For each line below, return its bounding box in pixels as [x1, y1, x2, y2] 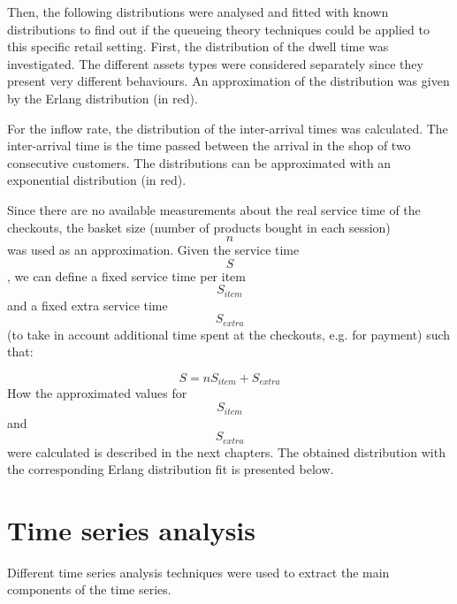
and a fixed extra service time [7, 295, 168, 314]
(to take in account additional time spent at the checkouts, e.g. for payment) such [7, 325, 451, 343]
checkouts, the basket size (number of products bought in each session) [7, 218, 391, 236]
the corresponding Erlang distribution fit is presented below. [7, 460, 334, 478]
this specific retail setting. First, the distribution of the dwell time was [7, 37, 389, 56]
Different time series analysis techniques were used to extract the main [7, 562, 390, 581]
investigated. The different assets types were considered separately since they [7, 54, 423, 73]
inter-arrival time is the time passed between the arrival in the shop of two [7, 136, 411, 155]
